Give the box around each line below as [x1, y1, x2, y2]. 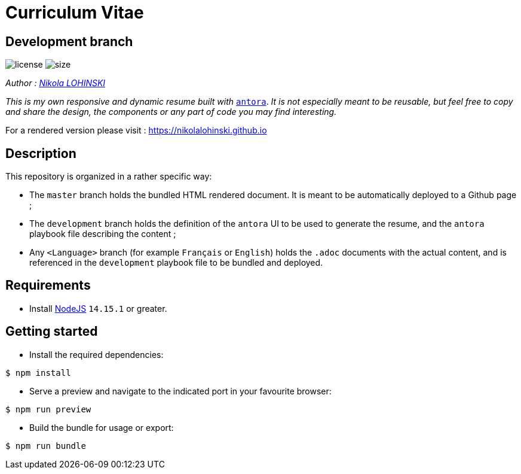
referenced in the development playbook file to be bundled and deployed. [29, 257, 323, 268]
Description [5, 145, 76, 161]
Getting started [5, 324, 98, 339]
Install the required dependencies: [29, 349, 164, 360]
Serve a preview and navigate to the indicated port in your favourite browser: [29, 385, 332, 396]
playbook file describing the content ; [29, 229, 176, 239]
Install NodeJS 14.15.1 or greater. [29, 303, 167, 314]
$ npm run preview [5, 404, 91, 414]
